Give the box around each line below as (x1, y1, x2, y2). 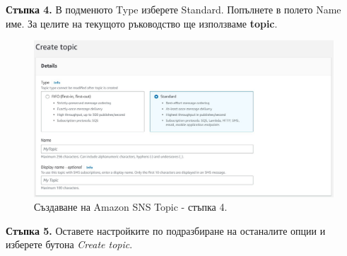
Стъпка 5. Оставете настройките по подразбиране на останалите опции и (6, 223, 326, 238)
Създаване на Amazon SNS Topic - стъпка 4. (34, 199, 228, 214)
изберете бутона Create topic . (6, 237, 133, 252)
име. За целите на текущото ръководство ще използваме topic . (6, 16, 278, 30)
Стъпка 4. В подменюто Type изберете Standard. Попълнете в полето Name (6, 2, 341, 16)
